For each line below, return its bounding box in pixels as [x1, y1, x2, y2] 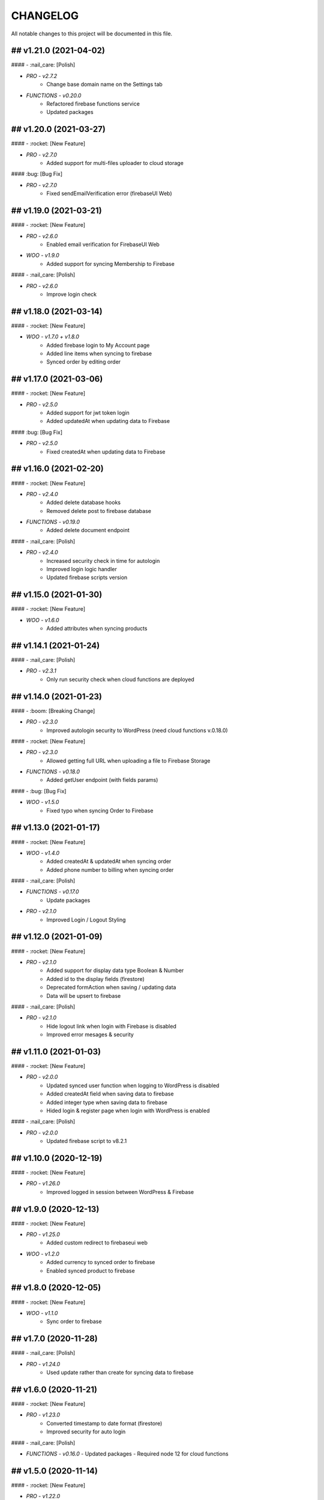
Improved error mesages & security [46, 1031, 134, 1038]
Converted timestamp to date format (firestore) [46, 1420, 163, 1427]
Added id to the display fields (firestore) [46, 975, 145, 982]
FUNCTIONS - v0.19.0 [26, 518, 80, 526]
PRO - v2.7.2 [26, 72, 57, 79]
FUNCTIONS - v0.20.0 [26, 92, 82, 99]
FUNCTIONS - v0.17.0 [26, 888, 79, 895]
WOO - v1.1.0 [26, 1309, 58, 1316]
